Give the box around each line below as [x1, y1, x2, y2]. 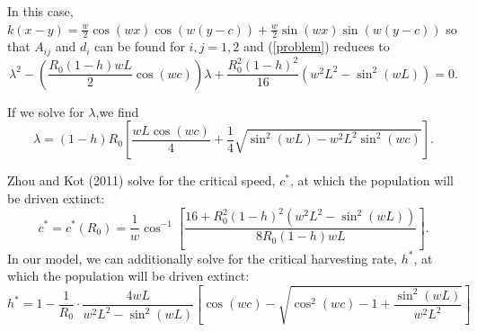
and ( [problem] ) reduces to [243, 37, 390, 56]
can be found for [94, 37, 185, 56]
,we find [95, 102, 139, 121]
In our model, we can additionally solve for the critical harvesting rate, [7, 248, 397, 267]
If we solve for [7, 102, 84, 121]
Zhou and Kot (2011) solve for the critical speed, [7, 171, 276, 190]
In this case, [7, 2, 74, 20]
